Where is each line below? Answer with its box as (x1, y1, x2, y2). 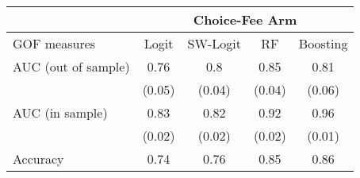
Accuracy (13, 149, 64, 168)
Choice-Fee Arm (193, 10, 297, 29)
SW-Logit (187, 34, 241, 52)
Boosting (298, 34, 348, 52)
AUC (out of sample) (13, 57, 130, 75)
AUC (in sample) (13, 103, 108, 122)
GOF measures (13, 34, 96, 52)
